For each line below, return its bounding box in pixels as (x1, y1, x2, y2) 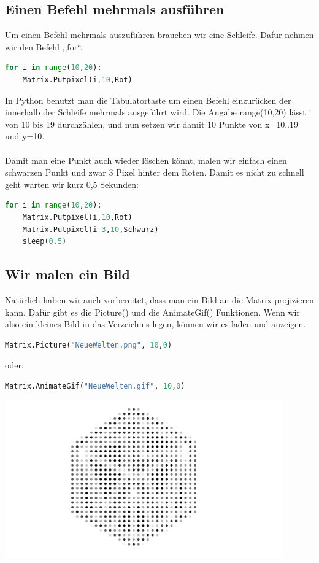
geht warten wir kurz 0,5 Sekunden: (5, 177, 139, 190)
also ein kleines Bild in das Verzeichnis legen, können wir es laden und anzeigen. (5, 317, 306, 330)
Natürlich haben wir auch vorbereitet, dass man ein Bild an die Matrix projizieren (5, 293, 314, 306)
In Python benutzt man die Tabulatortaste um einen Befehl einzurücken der (5, 93, 291, 106)
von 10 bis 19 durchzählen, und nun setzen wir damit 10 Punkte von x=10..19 (5, 117, 299, 130)
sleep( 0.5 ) (22, 237, 67, 246)
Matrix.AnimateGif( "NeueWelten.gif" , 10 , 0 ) (5, 381, 185, 390)
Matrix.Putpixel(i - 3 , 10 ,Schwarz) (22, 225, 159, 234)
